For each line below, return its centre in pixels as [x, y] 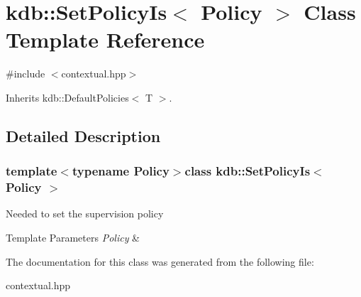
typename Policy [121, 171]
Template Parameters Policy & [73, 238]
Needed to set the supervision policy [85, 214]
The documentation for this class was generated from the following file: [160, 261]
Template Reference [105, 39]
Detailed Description [83, 135]
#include [26, 74]
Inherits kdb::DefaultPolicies [67, 97]
